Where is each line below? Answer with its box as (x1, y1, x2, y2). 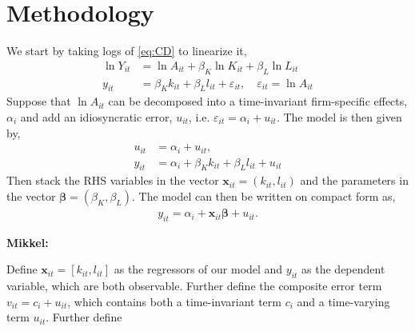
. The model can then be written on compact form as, (132, 188, 396, 205)
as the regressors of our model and (114, 261, 283, 277)
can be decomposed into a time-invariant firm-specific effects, (108, 93, 408, 110)
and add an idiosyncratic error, (20, 108, 173, 125)
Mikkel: (6, 233, 49, 250)
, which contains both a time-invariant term (67, 293, 281, 309)
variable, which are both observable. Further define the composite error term (6, 277, 382, 294)
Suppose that (6, 93, 71, 110)
